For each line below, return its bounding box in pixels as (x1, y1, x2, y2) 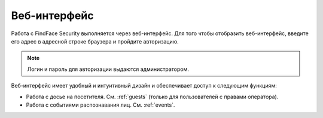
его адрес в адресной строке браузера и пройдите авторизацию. (11, 38, 179, 45)
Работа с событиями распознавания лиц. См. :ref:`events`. (26, 101, 175, 108)
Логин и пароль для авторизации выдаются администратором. (27, 66, 190, 73)
